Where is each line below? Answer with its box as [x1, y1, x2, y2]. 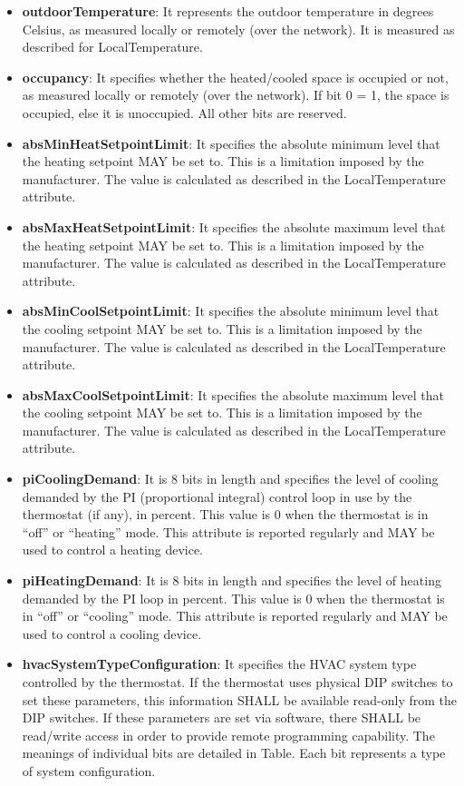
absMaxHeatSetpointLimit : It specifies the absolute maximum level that [22, 217, 446, 236]
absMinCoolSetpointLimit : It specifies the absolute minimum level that [22, 301, 440, 320]
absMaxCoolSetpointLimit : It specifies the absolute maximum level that [22, 385, 444, 404]
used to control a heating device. [22, 540, 204, 559]
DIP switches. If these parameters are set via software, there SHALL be [22, 708, 421, 727]
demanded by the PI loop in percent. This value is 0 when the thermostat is [22, 588, 445, 607]
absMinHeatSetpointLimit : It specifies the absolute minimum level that [22, 133, 440, 152]
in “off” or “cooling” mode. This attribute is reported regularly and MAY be [22, 606, 448, 625]
